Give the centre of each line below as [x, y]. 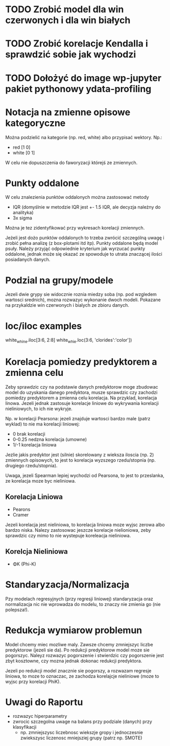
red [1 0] [21, 147]
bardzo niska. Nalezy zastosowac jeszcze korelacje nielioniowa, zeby [78, 530]
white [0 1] [24, 152]
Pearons [21, 509]
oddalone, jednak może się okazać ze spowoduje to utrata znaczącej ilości [84, 254]
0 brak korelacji [29, 434]
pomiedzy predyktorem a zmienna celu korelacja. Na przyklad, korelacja [81, 398]
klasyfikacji [25, 727]
